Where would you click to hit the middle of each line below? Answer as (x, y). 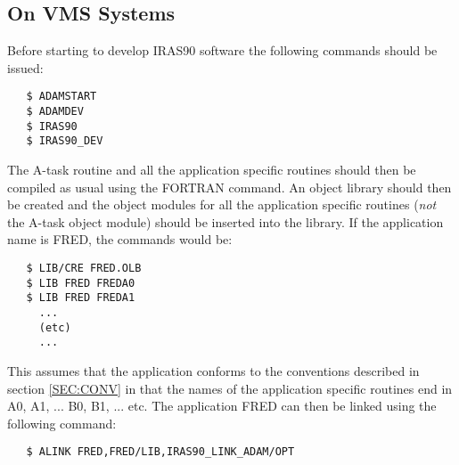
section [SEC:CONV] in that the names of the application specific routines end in (230, 388)
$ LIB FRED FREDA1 (81, 298)
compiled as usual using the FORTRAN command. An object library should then (229, 187)
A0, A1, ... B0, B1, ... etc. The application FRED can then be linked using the (222, 406)
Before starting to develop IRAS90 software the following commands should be (222, 50)
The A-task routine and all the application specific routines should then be (212, 170)
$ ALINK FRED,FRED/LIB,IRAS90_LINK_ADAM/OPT (160, 452)
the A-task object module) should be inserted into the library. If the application (225, 221)
